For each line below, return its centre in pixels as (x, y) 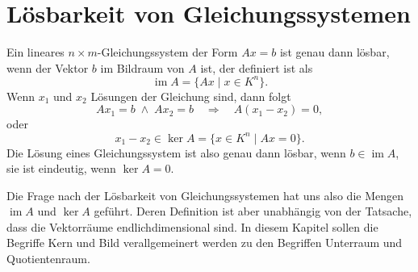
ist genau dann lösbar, (334, 52)
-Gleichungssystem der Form (167, 52)
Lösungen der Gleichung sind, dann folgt (191, 96)
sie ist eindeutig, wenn (61, 168)
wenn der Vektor (48, 67)
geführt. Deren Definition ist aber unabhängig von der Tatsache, (253, 211)
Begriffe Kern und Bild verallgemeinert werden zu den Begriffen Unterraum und (205, 243)
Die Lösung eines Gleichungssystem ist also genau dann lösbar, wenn (176, 152)
